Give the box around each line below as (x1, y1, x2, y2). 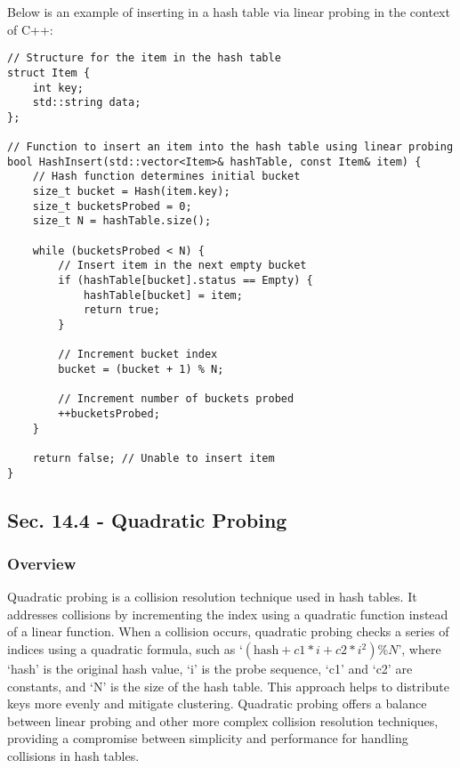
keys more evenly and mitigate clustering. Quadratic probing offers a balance (7, 694, 427, 713)
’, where (398, 640, 441, 658)
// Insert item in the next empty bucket (58, 259, 307, 272)
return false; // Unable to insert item (32, 451, 275, 465)
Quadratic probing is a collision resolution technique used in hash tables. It (7, 587, 417, 606)
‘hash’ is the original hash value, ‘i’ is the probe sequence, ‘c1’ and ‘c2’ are (7, 659, 413, 677)
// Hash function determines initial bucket (32, 170, 301, 183)
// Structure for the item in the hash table (7, 52, 281, 65)
